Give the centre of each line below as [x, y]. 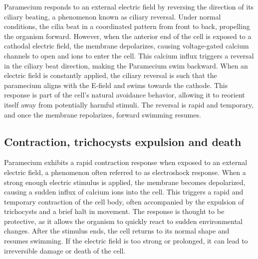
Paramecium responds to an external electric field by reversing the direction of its [129, 6]
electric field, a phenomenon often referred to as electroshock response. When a [125, 172]
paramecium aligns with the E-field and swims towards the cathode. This [116, 85]
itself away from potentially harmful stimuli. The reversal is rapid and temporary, [129, 104]
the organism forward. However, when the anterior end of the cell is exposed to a [128, 36]
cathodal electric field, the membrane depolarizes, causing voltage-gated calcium [127, 46]
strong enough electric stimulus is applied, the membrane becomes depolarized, [125, 182]
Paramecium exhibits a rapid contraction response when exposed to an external [126, 162]
